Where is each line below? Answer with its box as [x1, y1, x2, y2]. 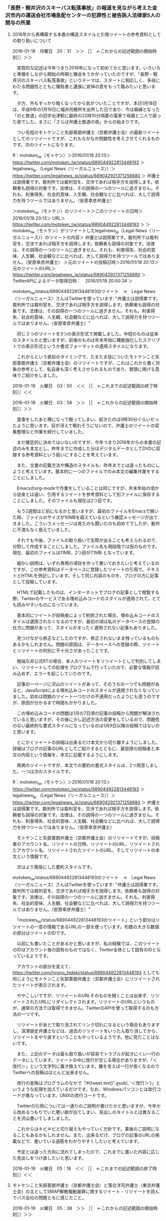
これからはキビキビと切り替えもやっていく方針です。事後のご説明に [16, 1126, 155, 1132]
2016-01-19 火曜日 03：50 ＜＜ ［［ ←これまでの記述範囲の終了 [12, 383, 154, 389]
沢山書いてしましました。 [21, 1115, 73, 1121]
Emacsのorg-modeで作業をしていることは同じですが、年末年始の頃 [16, 485, 155, 491]
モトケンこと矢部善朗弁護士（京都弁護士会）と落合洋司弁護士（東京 [12, 1182, 152, 1188]
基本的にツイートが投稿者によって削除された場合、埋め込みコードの [16, 612, 156, 618]
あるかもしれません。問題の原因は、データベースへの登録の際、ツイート [12, 641, 160, 648]
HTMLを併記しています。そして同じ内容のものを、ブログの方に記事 [21, 573, 159, 579]
